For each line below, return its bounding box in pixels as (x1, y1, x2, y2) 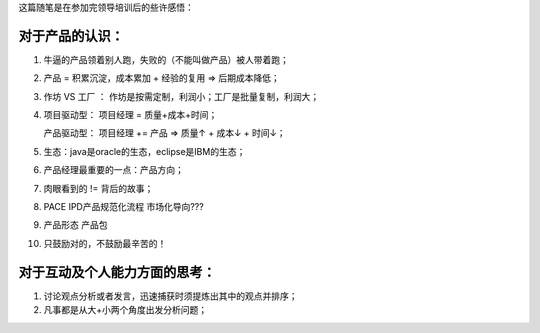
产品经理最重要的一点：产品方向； (43, 164, 184, 176)
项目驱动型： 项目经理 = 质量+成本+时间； (43, 109, 218, 121)
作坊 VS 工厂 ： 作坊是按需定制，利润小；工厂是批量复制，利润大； (43, 90, 320, 102)
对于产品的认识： (18, 27, 124, 44)
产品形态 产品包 (43, 219, 108, 231)
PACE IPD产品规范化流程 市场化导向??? (43, 201, 204, 213)
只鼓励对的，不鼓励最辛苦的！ (43, 237, 167, 249)
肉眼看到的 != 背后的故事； (43, 182, 154, 194)
